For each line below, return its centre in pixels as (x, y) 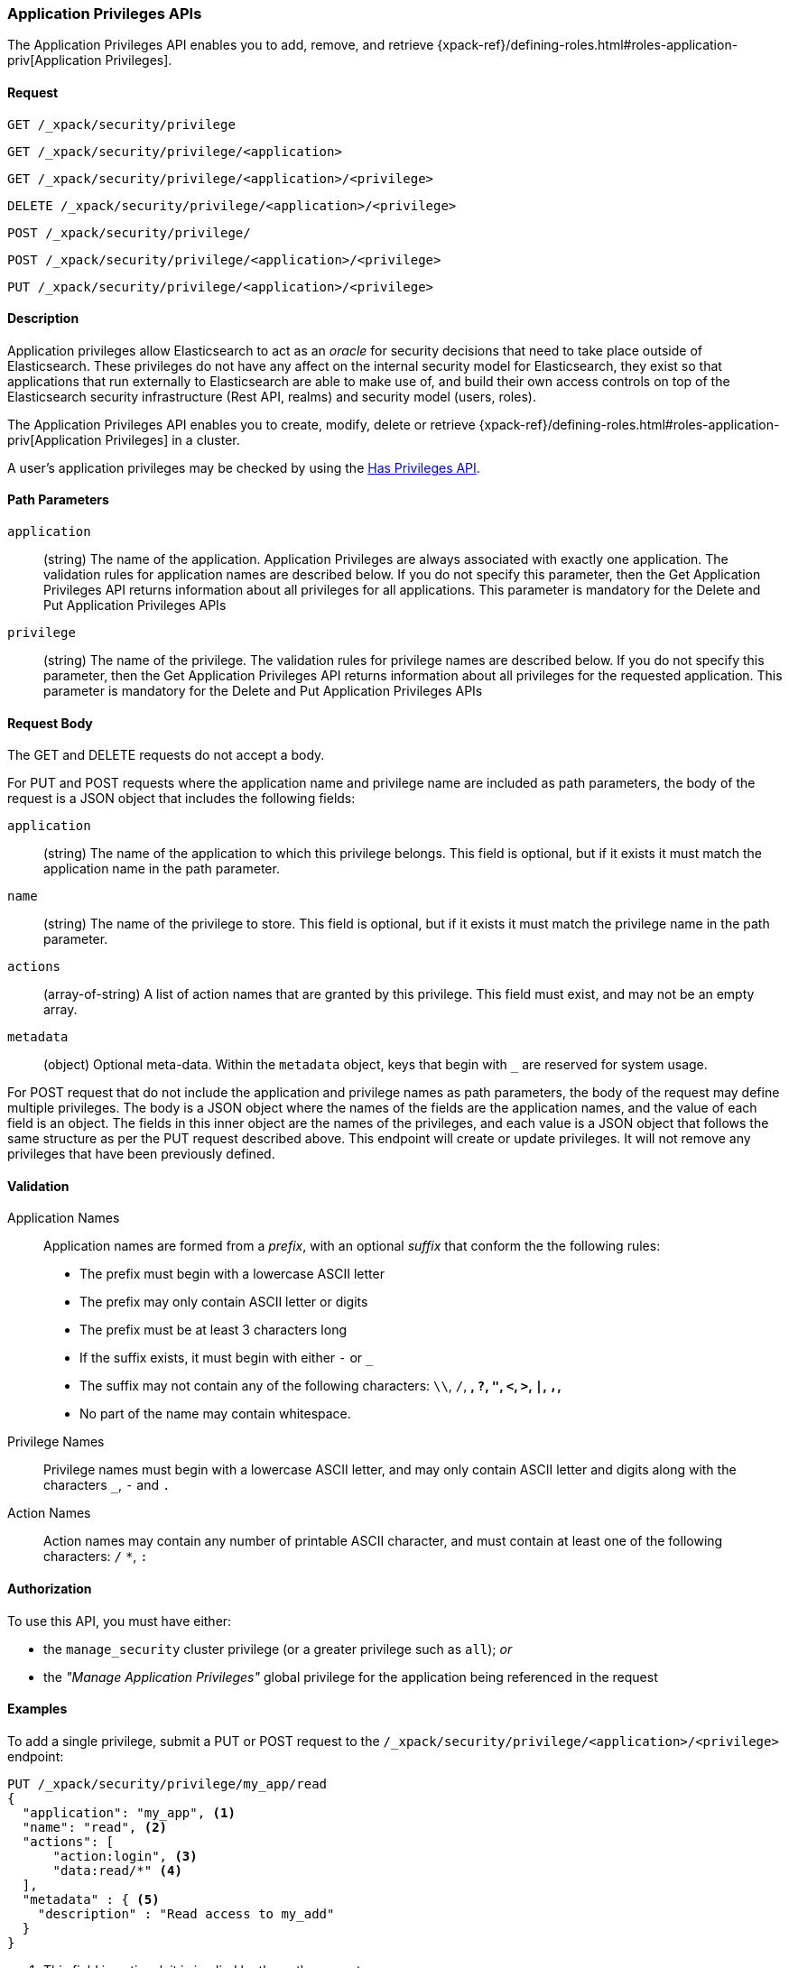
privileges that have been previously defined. (141, 1154)
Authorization (50, 1589)
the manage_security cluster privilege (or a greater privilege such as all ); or (278, 1649)
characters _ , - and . (107, 1485)
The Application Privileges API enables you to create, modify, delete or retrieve (241, 424)
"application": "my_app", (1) (129, 1812)
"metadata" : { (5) (91, 1899)
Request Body (50, 723)
